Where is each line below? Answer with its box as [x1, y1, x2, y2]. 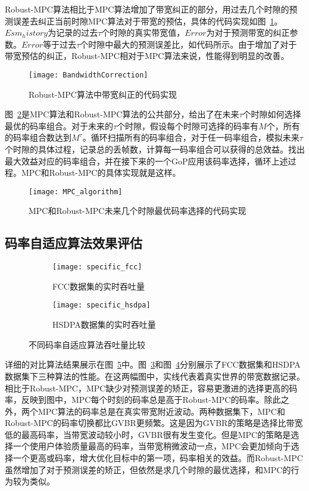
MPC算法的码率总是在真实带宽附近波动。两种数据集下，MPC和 [38, 405, 285, 417]
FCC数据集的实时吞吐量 [52, 279, 145, 292]
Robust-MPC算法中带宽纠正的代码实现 [29, 88, 177, 100]
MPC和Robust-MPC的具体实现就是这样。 [21, 166, 181, 179]
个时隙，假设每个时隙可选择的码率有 [117, 119, 259, 132]
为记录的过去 [48, 26, 98, 39]
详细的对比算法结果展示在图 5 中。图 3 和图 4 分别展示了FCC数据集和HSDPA [5, 358, 301, 371]
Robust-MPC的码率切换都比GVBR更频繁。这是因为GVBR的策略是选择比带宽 [5, 417, 303, 429]
